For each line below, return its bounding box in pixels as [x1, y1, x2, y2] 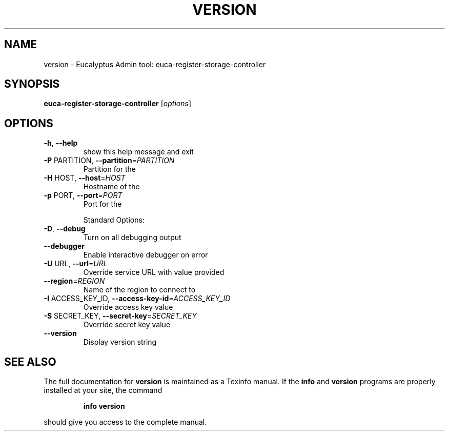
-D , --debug [44, 224, 86, 233]
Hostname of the [83, 182, 140, 191]
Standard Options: [83, 215, 145, 225]
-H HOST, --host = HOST [44, 173, 126, 183]
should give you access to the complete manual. [44, 418, 207, 427]
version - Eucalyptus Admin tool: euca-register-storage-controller [44, 60, 266, 69]
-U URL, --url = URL [44, 259, 108, 268]
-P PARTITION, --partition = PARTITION [44, 156, 175, 165]
